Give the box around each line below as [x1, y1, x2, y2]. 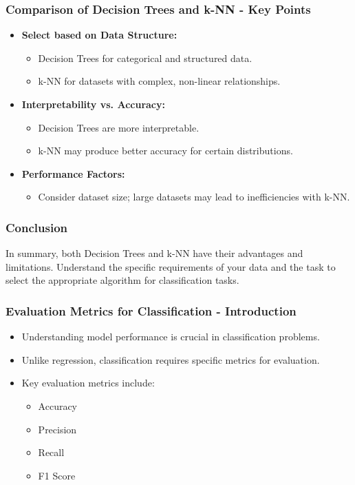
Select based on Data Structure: [21, 28, 177, 42]
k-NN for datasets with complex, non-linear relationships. [38, 74, 281, 88]
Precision [38, 422, 77, 436]
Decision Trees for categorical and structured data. [38, 50, 252, 65]
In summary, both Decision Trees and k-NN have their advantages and [6, 246, 303, 260]
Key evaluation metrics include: [21, 375, 155, 390]
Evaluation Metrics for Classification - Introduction [6, 302, 297, 319]
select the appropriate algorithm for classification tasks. [6, 273, 239, 287]
